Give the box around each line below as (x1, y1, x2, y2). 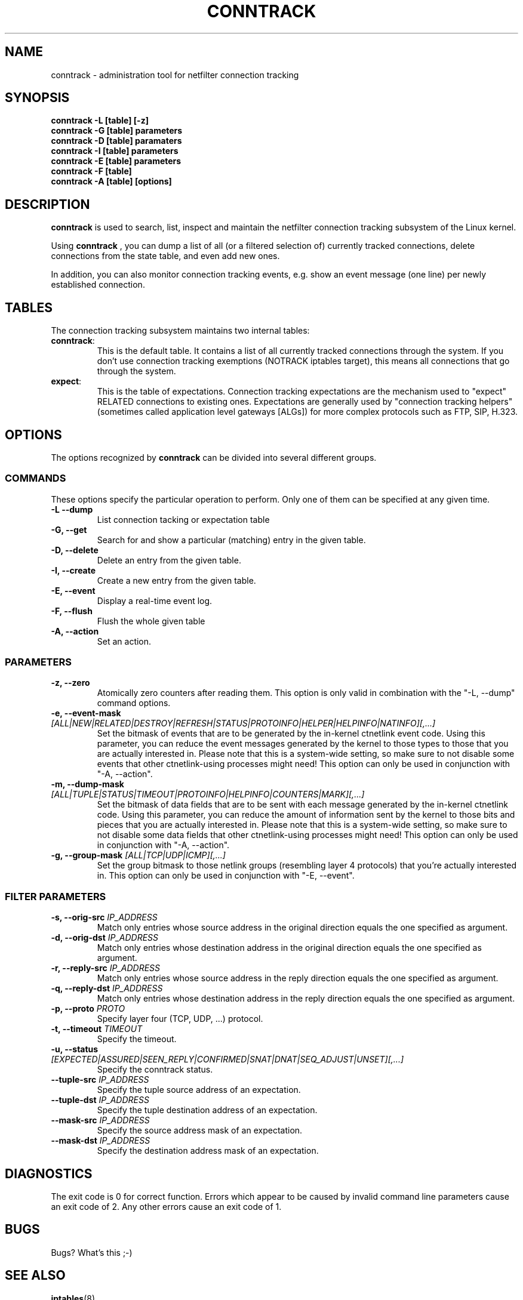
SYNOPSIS (5, 90, 70, 106)
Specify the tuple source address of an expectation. (97, 1085, 301, 1095)
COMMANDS (5, 472, 66, 485)
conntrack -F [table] (51, 166, 132, 177)
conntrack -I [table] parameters (51, 146, 179, 156)
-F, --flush (51, 605, 93, 616)
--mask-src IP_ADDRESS (51, 1115, 150, 1126)
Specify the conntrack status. (97, 1064, 213, 1075)
